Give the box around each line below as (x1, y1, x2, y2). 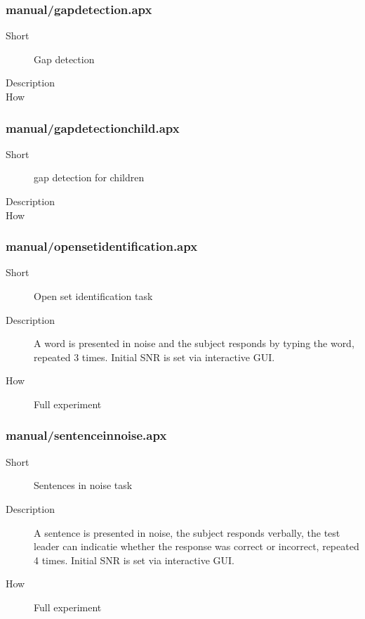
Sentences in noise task (34, 478, 133, 493)
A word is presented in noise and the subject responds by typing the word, (34, 336, 354, 351)
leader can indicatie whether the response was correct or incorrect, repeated (34, 539, 359, 554)
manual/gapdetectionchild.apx (6, 119, 180, 136)
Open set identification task (34, 289, 153, 303)
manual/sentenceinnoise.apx (6, 426, 167, 444)
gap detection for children (34, 170, 145, 185)
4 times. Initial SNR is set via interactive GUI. (34, 552, 234, 567)
